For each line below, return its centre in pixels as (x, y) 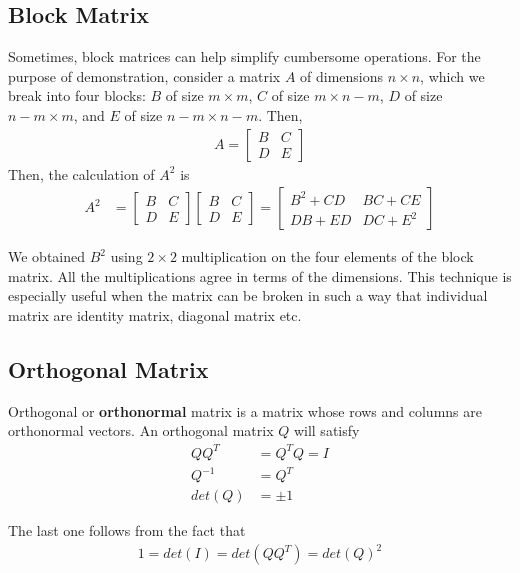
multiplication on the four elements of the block (327, 256)
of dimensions (342, 75)
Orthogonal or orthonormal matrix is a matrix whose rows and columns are (245, 410)
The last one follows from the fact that (127, 530)
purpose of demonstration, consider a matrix (144, 75)
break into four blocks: (77, 95)
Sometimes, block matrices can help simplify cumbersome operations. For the (244, 56)
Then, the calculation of (81, 173)
